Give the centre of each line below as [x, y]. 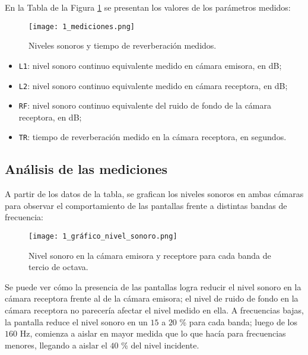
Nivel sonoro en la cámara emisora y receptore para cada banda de [150, 255]
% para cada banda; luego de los [238, 321]
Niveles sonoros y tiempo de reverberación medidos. [123, 45]
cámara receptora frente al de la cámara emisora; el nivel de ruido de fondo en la [152, 298]
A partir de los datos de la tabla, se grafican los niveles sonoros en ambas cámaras [154, 194]
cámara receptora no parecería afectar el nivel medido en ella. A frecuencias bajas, [154, 310]
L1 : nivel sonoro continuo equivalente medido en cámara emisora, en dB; [150, 65]
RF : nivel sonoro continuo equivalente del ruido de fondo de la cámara [145, 105]
